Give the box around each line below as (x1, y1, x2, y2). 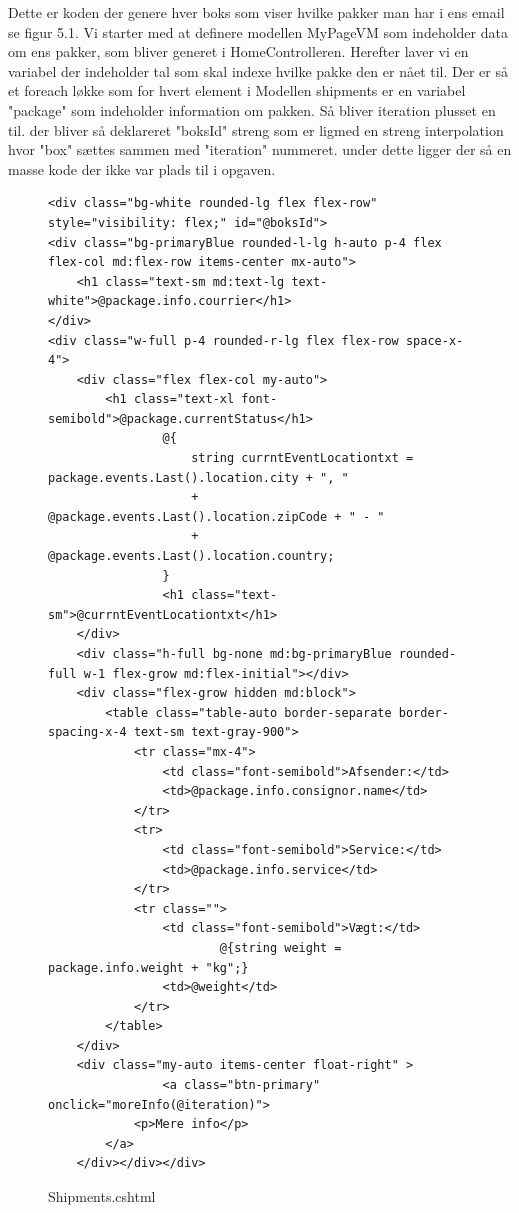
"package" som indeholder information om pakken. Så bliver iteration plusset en (8, 99, 496, 120)
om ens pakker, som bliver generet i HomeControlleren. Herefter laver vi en (8, 41, 469, 62)
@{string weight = (219, 940, 342, 955)
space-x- (405, 333, 464, 348)
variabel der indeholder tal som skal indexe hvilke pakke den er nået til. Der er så (8, 60, 508, 81)
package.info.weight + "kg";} (48, 960, 249, 975)
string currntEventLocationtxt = (191, 451, 414, 466)
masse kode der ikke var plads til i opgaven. (8, 158, 276, 179)
